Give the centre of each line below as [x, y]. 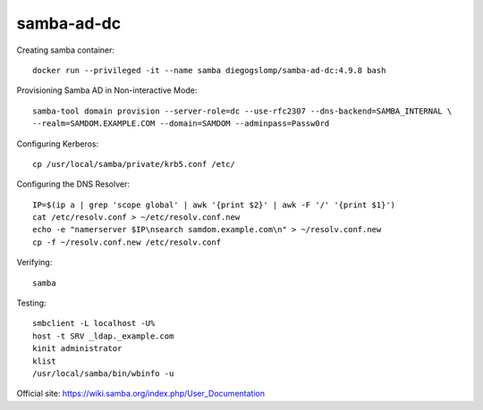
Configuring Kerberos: [58, 144]
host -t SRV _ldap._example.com [103, 336]
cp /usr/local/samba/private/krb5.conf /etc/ [134, 164]
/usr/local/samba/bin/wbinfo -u [103, 373]
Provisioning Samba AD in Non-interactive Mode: [107, 90]
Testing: [31, 303]
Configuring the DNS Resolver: [73, 184]
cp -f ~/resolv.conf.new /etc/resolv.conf [127, 242]
